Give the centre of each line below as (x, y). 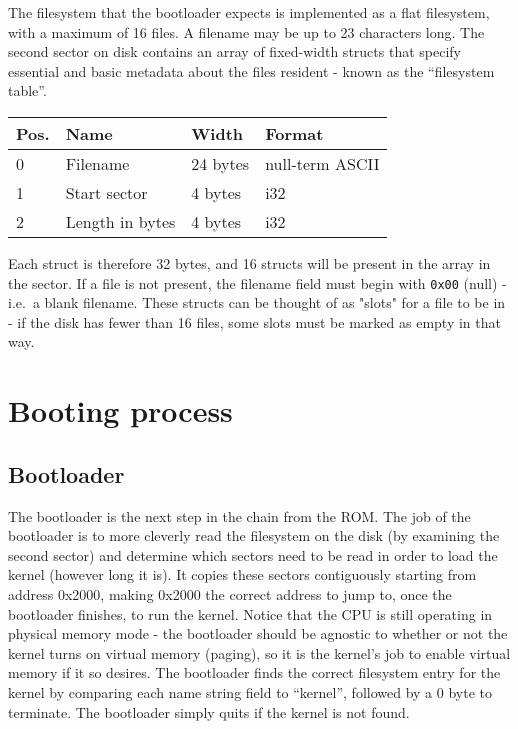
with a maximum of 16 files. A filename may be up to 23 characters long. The (246, 31)
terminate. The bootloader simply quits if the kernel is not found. (209, 711)
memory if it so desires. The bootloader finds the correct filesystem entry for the (254, 672)
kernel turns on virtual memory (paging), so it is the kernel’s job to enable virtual (259, 652)
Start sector (106, 192)
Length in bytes (120, 221)
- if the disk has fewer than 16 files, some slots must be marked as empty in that (254, 321)
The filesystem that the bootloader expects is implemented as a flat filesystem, (249, 12)
